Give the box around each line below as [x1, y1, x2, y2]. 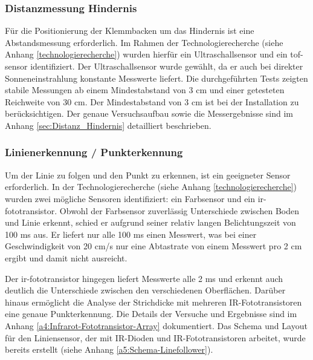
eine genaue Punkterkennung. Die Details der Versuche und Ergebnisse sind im [5, 307, 297, 320]
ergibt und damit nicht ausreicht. [5, 251, 127, 264]
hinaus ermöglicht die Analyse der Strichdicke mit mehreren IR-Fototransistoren [5, 295, 302, 308]
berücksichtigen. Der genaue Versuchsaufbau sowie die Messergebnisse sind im [5, 107, 294, 120]
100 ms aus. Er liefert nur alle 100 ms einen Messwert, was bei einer [5, 227, 257, 240]
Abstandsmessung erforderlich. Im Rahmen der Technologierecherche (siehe [5, 36, 283, 48]
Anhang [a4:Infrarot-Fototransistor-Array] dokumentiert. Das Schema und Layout [5, 319, 308, 332]
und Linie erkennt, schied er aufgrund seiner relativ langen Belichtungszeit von [5, 216, 296, 229]
